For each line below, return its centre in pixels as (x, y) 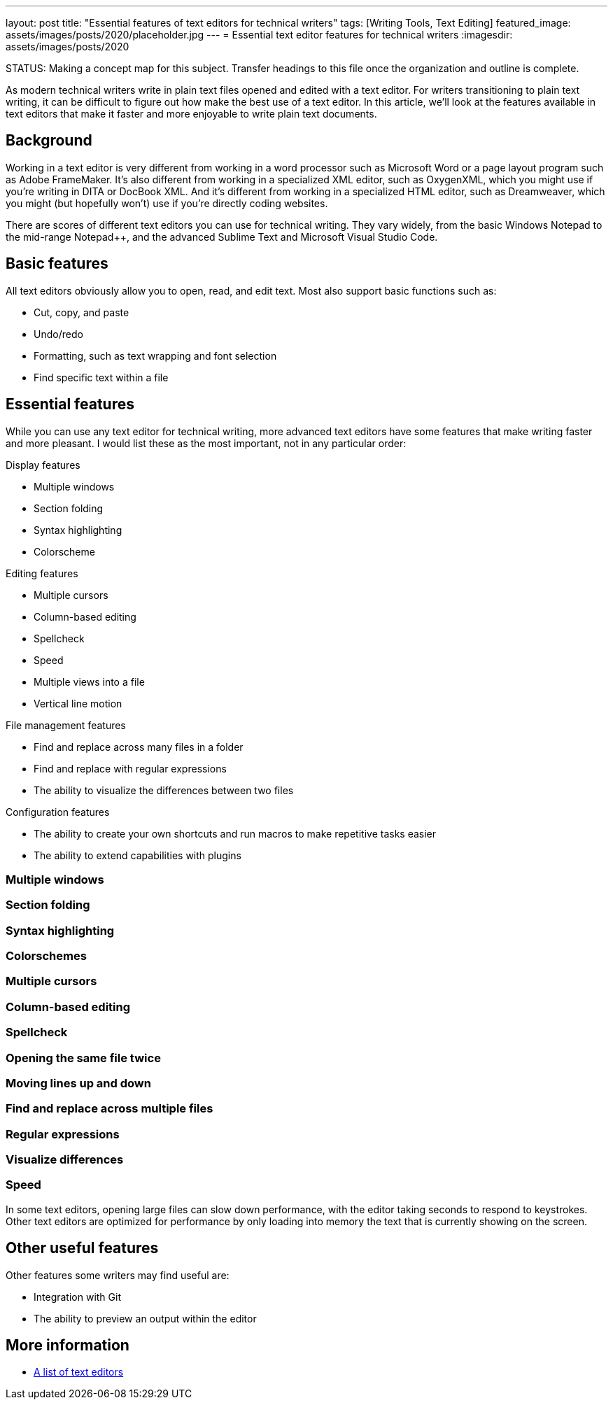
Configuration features (58, 812)
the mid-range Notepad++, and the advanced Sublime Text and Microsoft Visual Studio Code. (222, 236)
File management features (66, 725)
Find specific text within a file (101, 377)
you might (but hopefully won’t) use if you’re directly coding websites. (167, 203)
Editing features (42, 573)
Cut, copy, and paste (82, 312)
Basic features (57, 264)
